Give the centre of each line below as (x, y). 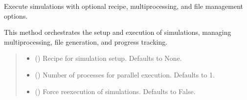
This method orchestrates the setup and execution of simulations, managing (118, 32)
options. (16, 15)
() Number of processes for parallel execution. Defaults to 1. (125, 74)
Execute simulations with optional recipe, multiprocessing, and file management (124, 6)
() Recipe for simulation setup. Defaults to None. (108, 58)
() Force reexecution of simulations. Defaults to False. (115, 91)
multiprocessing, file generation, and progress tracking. (86, 41)
